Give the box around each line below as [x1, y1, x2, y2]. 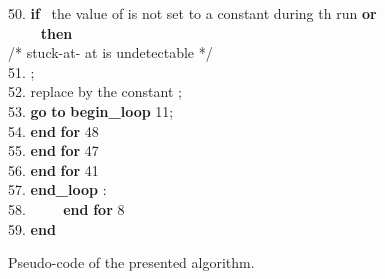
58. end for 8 [8, 198, 125, 219]
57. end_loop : [8, 179, 107, 200]
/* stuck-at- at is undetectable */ [8, 42, 213, 63]
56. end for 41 [8, 159, 99, 180]
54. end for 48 [8, 120, 99, 141]
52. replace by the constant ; [8, 81, 182, 102]
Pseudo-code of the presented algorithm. [8, 252, 255, 273]
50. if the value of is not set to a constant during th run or [8, 3, 377, 23]
